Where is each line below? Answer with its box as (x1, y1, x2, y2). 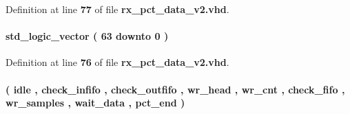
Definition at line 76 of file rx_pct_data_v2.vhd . (6, 55, 229, 69)
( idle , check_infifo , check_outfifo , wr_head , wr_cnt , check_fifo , (6, 82, 345, 96)
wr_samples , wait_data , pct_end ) (6, 95, 185, 110)
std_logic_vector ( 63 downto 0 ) (6, 29, 169, 43)
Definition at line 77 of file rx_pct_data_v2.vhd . (6, 2, 229, 16)
